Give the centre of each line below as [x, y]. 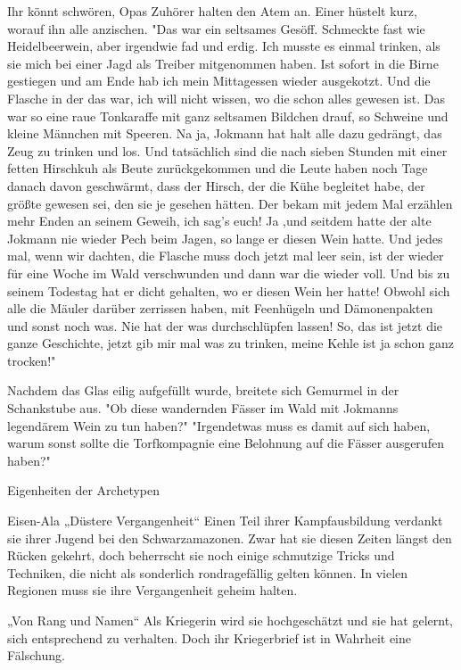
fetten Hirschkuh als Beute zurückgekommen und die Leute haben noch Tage [218, 168]
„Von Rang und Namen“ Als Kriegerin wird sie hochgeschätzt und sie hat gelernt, [230, 620]
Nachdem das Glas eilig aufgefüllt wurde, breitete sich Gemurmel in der [203, 390]
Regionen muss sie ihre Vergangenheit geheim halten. [152, 590]
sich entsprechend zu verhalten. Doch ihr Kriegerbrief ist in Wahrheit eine [209, 637]
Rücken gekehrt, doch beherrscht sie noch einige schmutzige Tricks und [201, 555]
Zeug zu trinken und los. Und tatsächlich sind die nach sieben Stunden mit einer [227, 150]
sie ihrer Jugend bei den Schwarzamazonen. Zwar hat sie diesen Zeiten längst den [230, 538]
